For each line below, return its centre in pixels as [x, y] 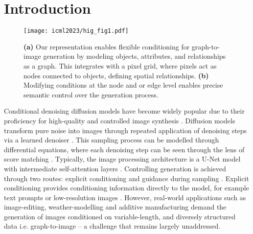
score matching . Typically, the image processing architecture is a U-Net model [122, 159]
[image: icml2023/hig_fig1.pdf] [76, 31]
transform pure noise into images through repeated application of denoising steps [126, 130]
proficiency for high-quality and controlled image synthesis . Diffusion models [120, 120]
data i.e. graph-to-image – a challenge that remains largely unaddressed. [112, 226]
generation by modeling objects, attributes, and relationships [135, 56]
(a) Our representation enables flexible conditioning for [107, 46]
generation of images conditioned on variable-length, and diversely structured [120, 216]
